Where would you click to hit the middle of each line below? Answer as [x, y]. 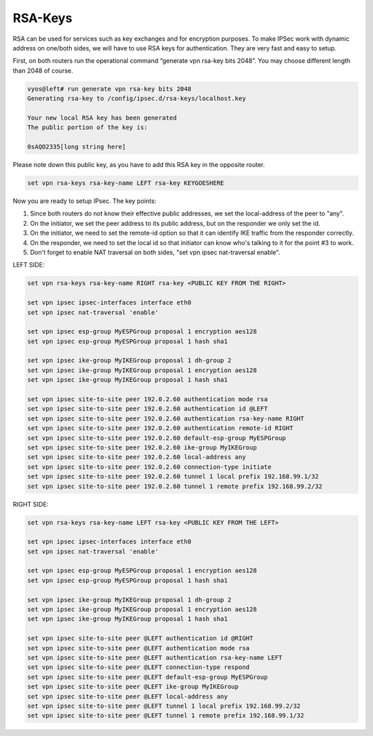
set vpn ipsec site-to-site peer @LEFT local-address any [127, 696]
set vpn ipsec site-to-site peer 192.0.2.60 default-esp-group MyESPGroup [157, 438]
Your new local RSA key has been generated [102, 118]
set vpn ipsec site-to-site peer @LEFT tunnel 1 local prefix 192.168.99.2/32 [164, 706]
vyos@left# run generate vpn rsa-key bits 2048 [109, 89]
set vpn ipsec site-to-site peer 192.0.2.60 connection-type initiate [150, 467]
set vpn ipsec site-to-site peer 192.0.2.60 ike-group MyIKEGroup [142, 447]
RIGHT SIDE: [30, 504]
